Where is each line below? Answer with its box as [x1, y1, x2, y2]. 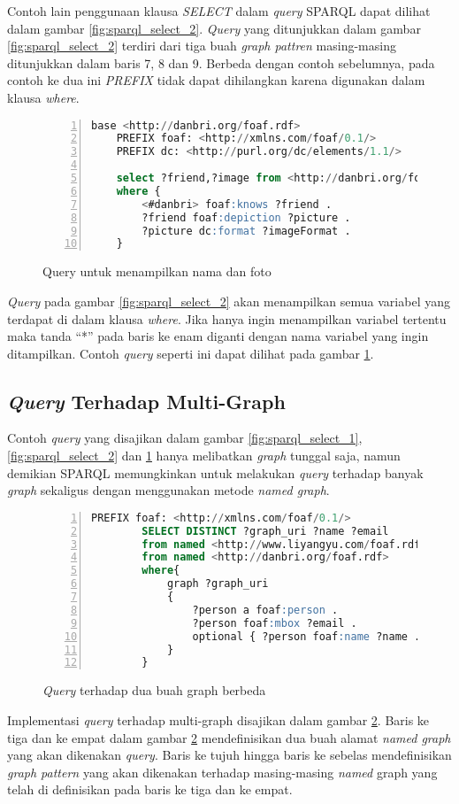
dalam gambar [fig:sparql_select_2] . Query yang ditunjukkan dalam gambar [7, 19, 421, 37]
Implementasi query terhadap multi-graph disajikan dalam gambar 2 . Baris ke [7, 710, 430, 729]
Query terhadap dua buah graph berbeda [42, 681, 266, 700]
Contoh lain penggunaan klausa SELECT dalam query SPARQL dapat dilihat [7, 2, 431, 19]
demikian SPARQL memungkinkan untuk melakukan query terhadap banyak [7, 463, 424, 482]
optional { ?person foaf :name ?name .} [192, 630, 427, 643]
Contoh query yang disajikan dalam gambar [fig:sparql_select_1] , [7, 429, 363, 447]
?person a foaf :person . [192, 603, 339, 616]
